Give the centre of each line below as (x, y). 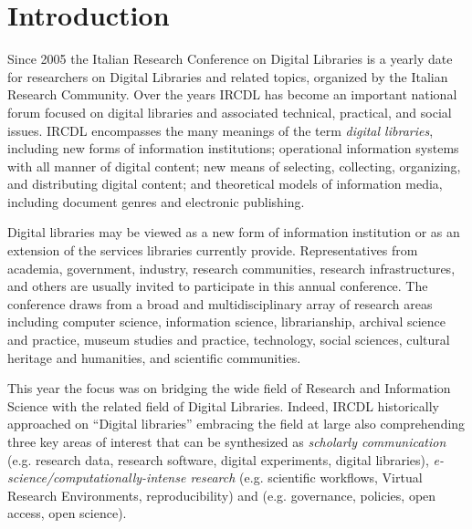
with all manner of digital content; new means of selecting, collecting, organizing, (234, 166)
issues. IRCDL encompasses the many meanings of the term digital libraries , (220, 130)
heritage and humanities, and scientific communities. (154, 357)
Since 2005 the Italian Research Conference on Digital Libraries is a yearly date (230, 59)
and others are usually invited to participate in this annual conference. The (218, 286)
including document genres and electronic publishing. (156, 201)
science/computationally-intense (97, 477)
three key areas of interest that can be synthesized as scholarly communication (227, 441)
